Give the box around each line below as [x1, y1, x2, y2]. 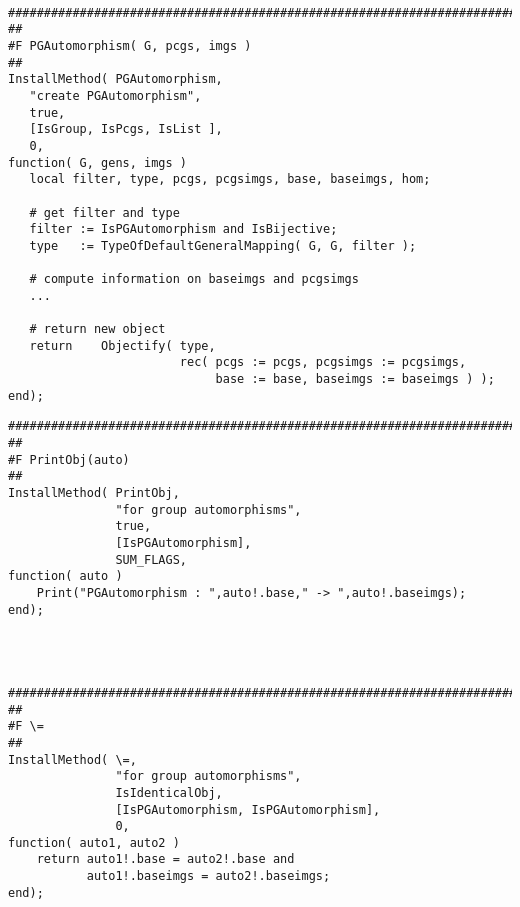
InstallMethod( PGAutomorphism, [8, 72, 223, 87]
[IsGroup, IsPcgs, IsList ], [29, 122, 223, 137]
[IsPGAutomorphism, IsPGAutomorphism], [115, 802, 381, 817]
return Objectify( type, [29, 338, 216, 353]
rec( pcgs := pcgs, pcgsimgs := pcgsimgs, [179, 355, 467, 370]
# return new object [29, 322, 166, 337]
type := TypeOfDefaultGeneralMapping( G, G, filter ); [29, 238, 417, 253]
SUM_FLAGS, [115, 552, 187, 567]
